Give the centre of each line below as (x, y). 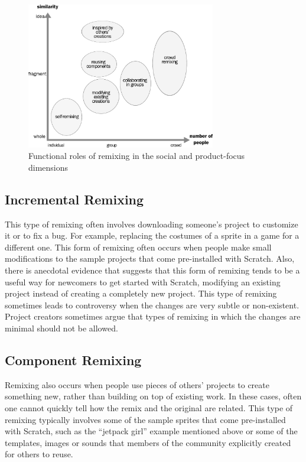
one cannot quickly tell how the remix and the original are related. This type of (149, 407)
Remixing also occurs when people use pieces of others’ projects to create (137, 384)
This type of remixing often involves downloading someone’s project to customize (152, 224)
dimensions (48, 167)
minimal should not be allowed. (61, 328)
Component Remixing (73, 359)
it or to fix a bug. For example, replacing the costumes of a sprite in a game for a (152, 235)
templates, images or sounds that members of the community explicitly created (148, 442)
